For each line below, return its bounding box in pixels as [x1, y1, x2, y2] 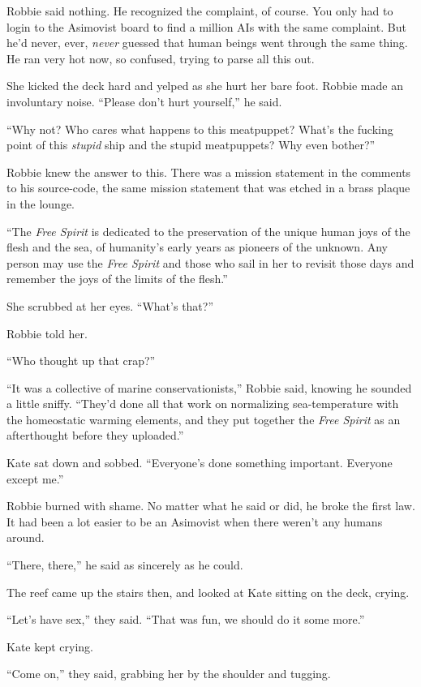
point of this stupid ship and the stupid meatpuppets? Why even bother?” [6, 136, 376, 153]
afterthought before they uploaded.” [6, 427, 184, 444]
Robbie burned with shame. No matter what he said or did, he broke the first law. [6, 497, 415, 514]
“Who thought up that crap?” [6, 352, 156, 369]
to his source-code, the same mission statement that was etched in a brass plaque [6, 179, 410, 196]
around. [6, 529, 45, 546]
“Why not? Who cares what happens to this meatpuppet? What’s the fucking [6, 120, 393, 137]
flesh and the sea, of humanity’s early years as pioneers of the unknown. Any [6, 238, 388, 255]
